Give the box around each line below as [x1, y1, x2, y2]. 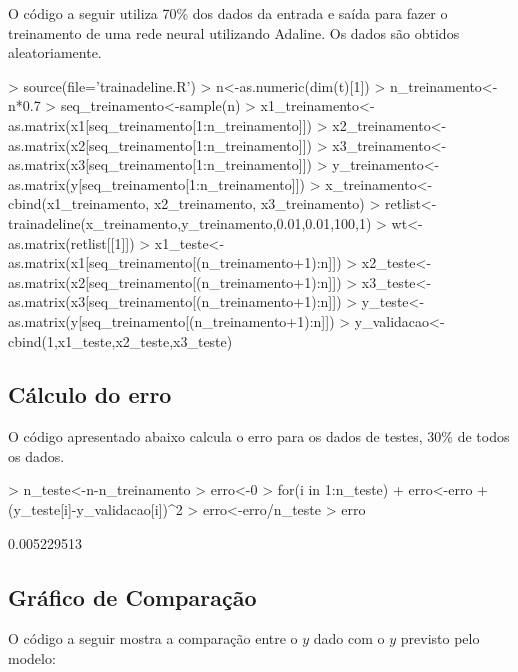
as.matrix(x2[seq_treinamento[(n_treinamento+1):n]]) [8, 271, 342, 292]
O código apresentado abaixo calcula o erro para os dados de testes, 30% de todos [8, 426, 510, 447]
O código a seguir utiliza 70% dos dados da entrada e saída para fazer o [8, 3, 448, 23]
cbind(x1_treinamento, [8, 193, 150, 214]
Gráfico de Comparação [8, 581, 257, 612]
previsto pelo [400, 628, 480, 649]
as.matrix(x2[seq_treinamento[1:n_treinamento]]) [8, 134, 313, 155]
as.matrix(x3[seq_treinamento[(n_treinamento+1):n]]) [8, 291, 342, 312]
